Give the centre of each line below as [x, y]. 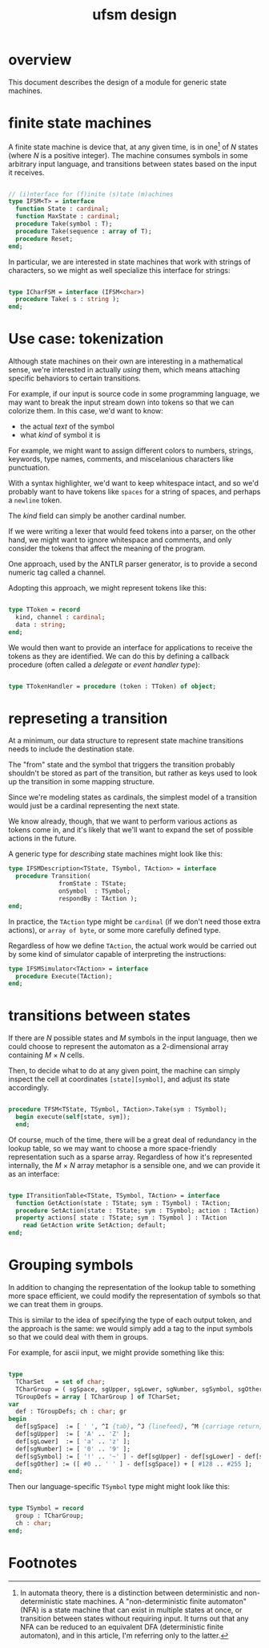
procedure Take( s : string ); [68, 299]
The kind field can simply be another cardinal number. [97, 516]
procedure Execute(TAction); [64, 976]
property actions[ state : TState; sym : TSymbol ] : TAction [121, 1218]
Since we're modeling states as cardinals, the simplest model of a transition [133, 797]
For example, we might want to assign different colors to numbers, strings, [131, 450]
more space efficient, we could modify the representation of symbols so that [134, 1296]
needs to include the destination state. [71, 749]
